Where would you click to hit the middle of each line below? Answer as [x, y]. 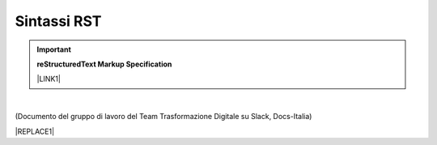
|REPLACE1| [35, 131]
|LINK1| [49, 79]
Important [54, 49]
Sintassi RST [58, 21]
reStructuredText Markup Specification [104, 64]
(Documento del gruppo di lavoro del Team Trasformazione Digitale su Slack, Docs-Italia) [163, 117]
